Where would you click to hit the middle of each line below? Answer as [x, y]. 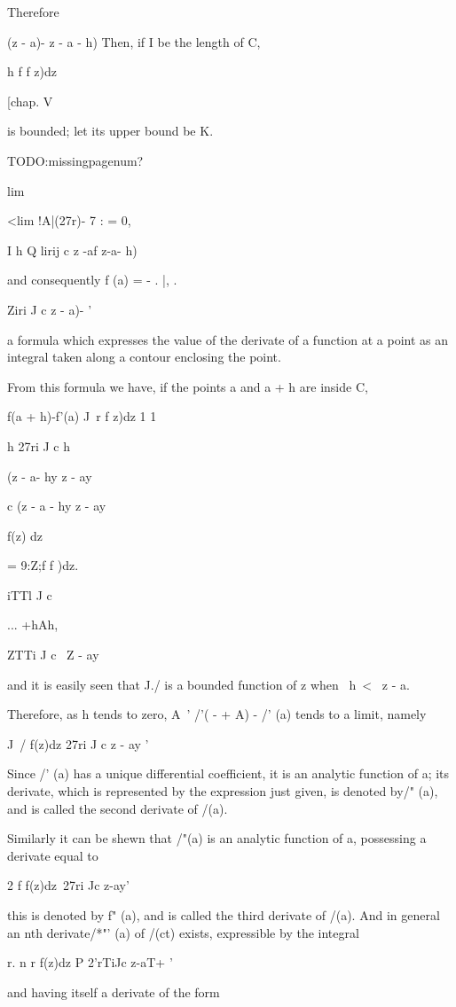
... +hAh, [33, 624]
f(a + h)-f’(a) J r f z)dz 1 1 [82, 416]
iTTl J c [30, 594]
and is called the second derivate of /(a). [118, 808]
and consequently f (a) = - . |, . [92, 280]
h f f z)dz [32, 71]
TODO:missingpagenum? [75, 160]
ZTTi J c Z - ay [53, 655]
